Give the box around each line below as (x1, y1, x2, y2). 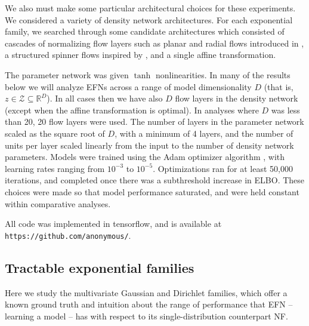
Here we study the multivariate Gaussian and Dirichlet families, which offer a (5, 286, 288, 299)
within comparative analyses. (5, 197, 111, 210)
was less (271, 103, 300, 116)
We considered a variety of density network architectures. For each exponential (5, 13, 293, 26)
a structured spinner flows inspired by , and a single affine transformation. (5, 48, 276, 61)
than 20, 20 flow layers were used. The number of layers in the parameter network (5, 115, 304, 128)
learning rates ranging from (5, 162, 105, 174)
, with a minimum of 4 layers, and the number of (115, 127, 293, 139)
